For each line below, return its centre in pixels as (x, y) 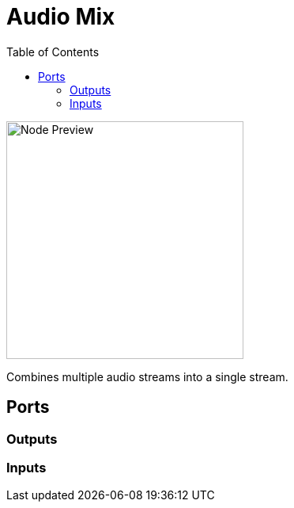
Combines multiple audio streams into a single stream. (147, 376)
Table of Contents (53, 52)
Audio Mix (61, 17)
